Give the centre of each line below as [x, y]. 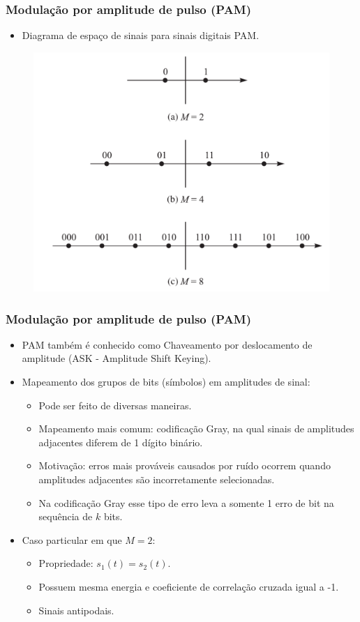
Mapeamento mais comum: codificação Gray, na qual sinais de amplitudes [196, 428]
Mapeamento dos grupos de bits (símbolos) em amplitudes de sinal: [166, 382]
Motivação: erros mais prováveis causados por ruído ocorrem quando [185, 465]
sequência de [66, 516]
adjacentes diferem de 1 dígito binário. [121, 442]
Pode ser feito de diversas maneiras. [115, 405]
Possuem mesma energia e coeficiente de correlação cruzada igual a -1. [189, 586]
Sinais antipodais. [76, 610]
